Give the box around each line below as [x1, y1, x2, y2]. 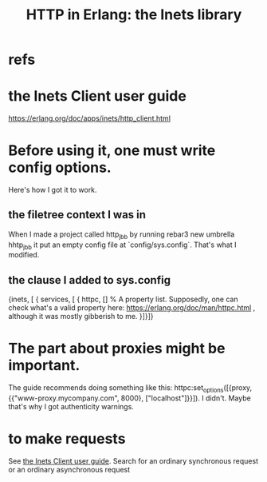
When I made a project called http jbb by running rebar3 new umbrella [8, 229, 235, 241]
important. [8, 357, 80, 375]
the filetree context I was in [8, 208, 146, 221]
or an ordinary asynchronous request [8, 464, 131, 474]
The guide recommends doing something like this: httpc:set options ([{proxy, [8, 383, 253, 395]
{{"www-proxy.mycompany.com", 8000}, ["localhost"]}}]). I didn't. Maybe [8, 393, 251, 403]
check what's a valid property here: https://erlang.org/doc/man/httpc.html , [8, 303, 256, 313]
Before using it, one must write [8, 141, 216, 160]
